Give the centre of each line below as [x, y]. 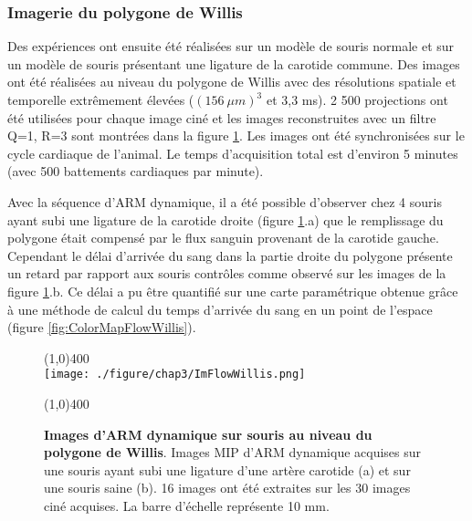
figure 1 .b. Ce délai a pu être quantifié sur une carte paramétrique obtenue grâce [233, 291]
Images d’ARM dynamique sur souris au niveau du [208, 434]
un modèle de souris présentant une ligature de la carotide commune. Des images [234, 63]
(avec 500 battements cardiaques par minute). [136, 171]
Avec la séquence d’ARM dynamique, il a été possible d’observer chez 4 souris [225, 201]
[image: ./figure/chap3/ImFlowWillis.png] [175, 375]
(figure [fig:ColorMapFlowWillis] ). [102, 327]
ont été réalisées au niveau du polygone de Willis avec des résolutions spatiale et [232, 82]
